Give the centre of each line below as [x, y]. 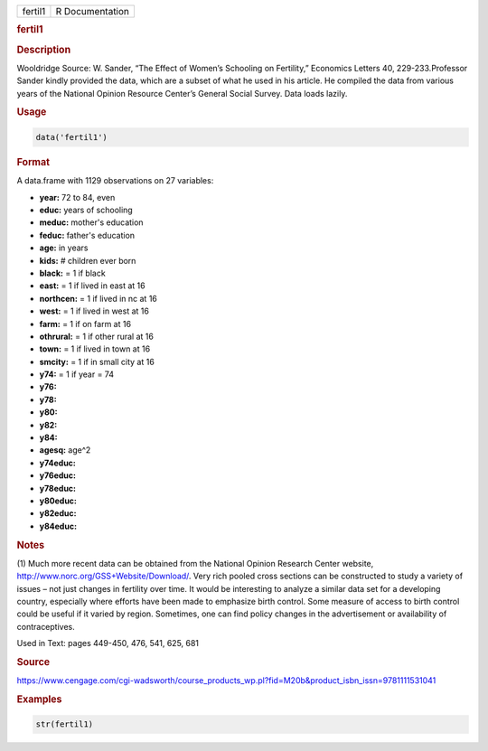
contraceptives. [46, 626]
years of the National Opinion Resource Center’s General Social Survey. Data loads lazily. [182, 93]
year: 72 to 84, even [77, 197]
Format [33, 162]
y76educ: [58, 475]
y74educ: [58, 463]
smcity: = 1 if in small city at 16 [97, 361]
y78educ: [58, 488]
